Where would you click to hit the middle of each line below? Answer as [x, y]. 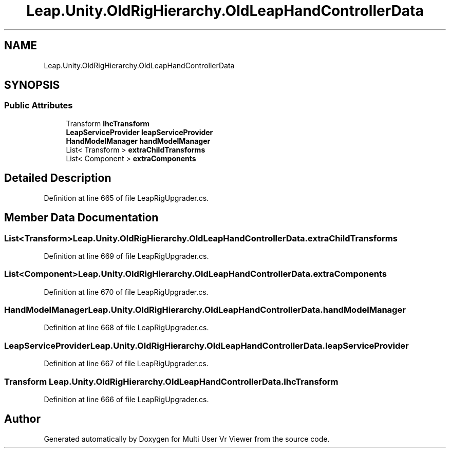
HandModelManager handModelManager [138, 141]
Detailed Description [58, 178]
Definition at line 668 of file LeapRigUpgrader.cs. [126, 328]
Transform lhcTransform [108, 123]
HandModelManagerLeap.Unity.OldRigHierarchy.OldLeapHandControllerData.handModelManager [205, 310]
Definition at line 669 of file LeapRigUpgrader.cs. [126, 256]
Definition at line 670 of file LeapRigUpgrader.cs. [126, 292]
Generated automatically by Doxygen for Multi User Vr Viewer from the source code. [187, 439]
